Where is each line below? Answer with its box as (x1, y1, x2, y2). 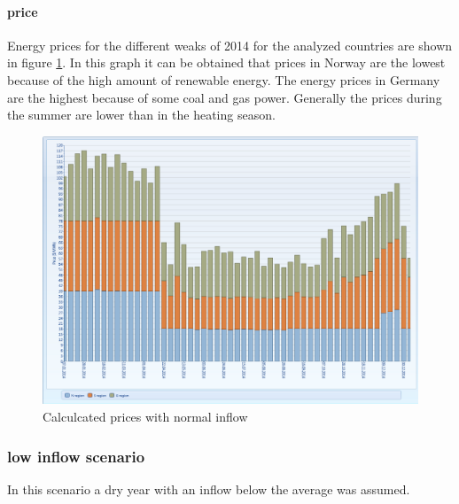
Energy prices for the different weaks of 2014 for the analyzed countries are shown (7, 35, 453, 54)
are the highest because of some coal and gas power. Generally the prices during (7, 88, 442, 106)
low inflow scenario (7, 445, 145, 467)
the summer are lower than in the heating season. (7, 105, 276, 124)
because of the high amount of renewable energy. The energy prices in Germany (7, 70, 440, 89)
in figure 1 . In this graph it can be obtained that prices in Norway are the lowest (7, 53, 446, 72)
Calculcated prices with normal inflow (43, 407, 248, 426)
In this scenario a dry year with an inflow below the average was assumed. (7, 479, 410, 498)
